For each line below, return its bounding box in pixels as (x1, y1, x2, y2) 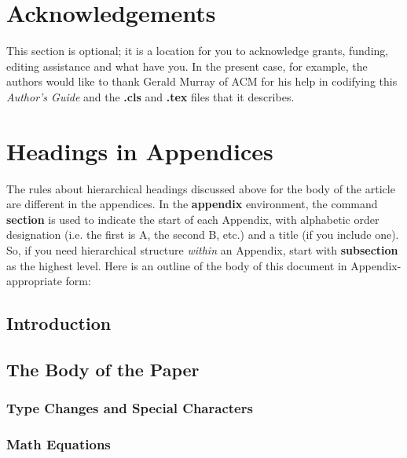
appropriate (6, 273, 62, 289)
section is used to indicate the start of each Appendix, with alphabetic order (6, 211, 379, 227)
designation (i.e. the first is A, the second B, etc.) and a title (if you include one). (6, 226, 399, 243)
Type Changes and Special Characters (6, 398, 253, 418)
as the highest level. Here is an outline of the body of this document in (6, 257, 347, 273)
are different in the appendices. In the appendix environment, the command (6, 196, 378, 212)
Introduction (6, 311, 112, 335)
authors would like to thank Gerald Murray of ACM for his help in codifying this (6, 73, 398, 90)
